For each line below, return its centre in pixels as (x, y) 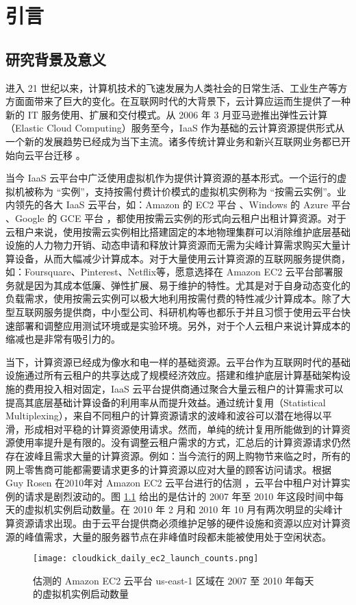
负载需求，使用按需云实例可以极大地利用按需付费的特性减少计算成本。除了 (173, 298)
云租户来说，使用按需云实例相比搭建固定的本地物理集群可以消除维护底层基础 (178, 231)
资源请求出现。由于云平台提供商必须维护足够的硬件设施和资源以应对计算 (178, 522)
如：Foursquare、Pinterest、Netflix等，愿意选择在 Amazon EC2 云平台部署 (169, 272)
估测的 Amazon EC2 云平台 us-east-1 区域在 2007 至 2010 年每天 (174, 580)
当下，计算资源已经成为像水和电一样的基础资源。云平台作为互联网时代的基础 (178, 361)
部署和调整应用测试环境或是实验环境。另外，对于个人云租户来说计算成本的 (182, 325)
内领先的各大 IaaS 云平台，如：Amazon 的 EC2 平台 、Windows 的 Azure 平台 (178, 205)
